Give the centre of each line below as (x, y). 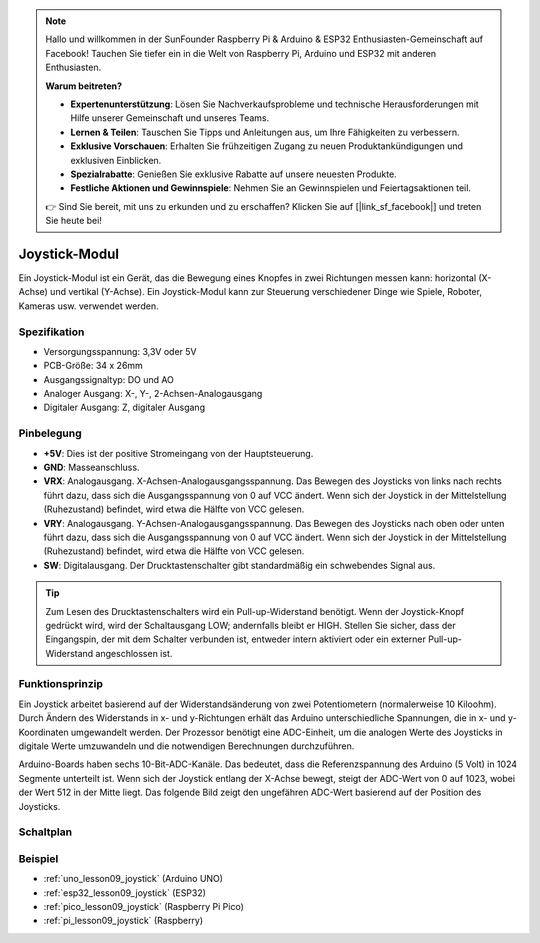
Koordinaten (43, 732)
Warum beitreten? (84, 86)
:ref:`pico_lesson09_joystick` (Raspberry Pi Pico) (143, 907)
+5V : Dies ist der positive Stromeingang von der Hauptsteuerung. (178, 453)
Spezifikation (51, 332)
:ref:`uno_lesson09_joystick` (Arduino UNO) (133, 879)
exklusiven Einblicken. (116, 160)
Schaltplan (45, 832)
